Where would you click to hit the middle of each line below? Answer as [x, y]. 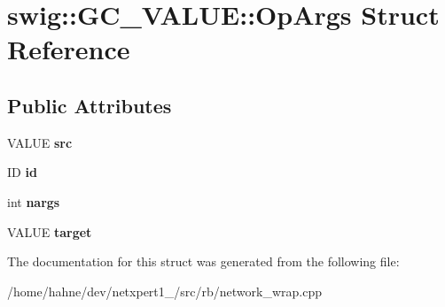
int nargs [34, 201]
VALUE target [50, 231]
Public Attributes [90, 105]
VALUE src [40, 142]
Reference [69, 49]
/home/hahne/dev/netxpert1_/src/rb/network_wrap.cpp [164, 291]
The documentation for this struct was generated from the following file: [203, 261]
